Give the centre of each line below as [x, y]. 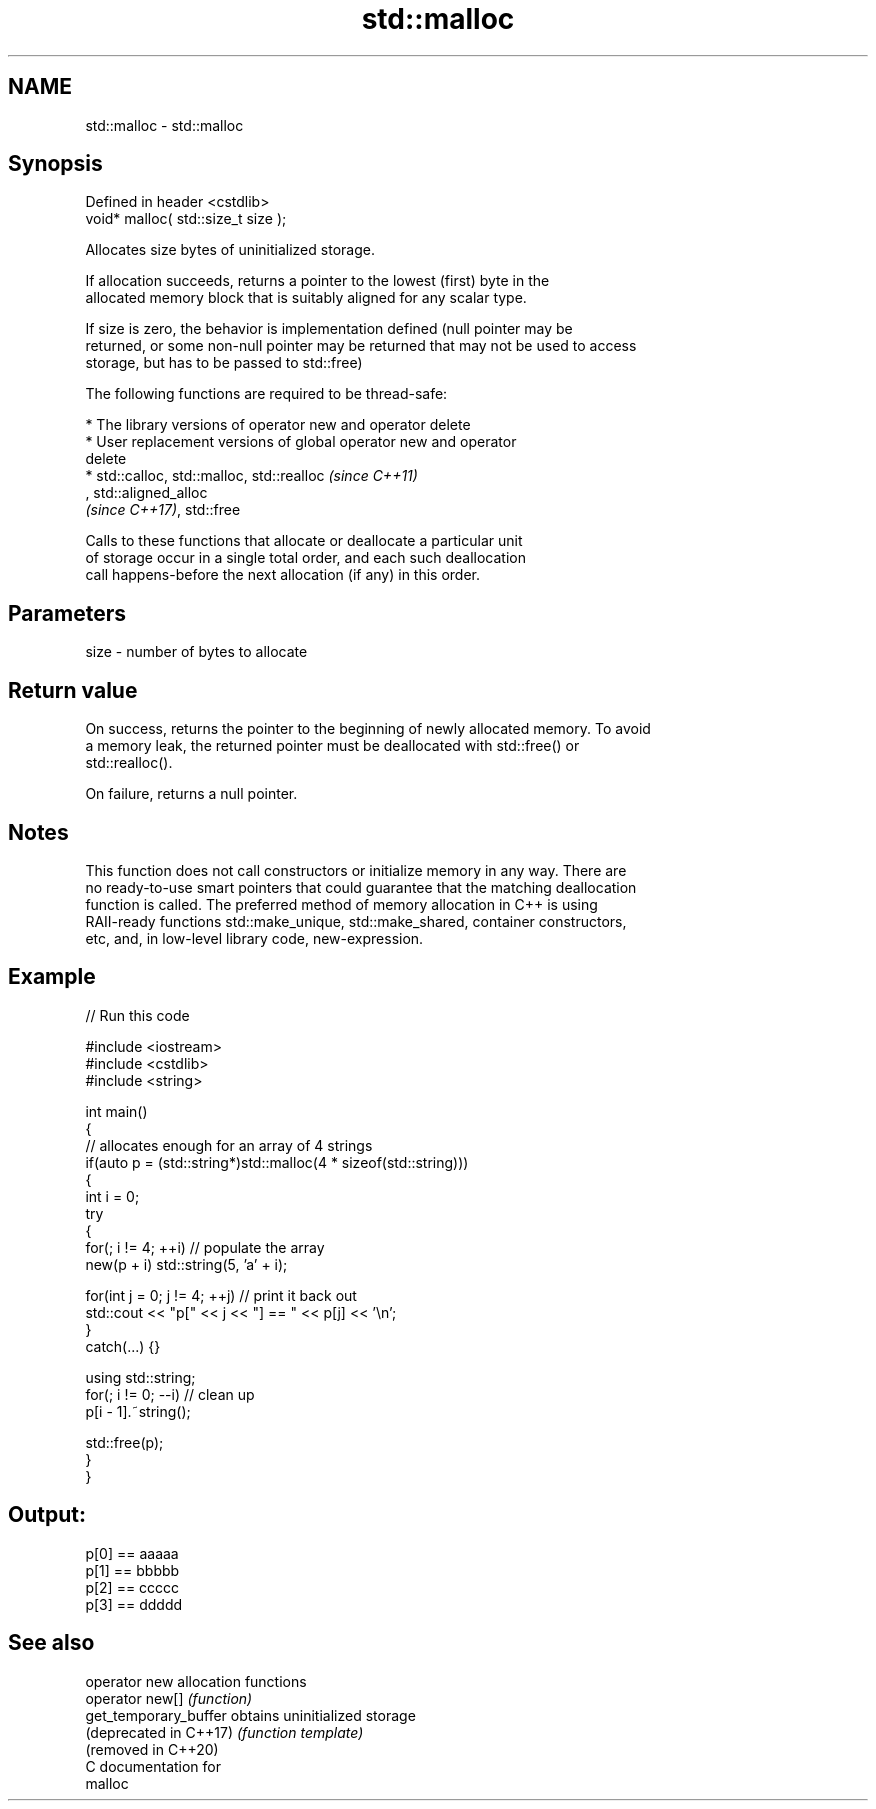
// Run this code [137, 1015]
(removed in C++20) [152, 1749]
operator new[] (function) [169, 1698]
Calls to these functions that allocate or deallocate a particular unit [304, 541]
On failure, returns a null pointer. [191, 794]
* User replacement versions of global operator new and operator [301, 442]
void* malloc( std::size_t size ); [186, 219]
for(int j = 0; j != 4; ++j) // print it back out [221, 1295]
